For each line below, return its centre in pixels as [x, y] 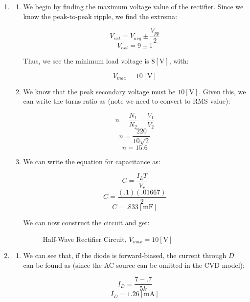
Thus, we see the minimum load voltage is [86, 61]
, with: [179, 61]
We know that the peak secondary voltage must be [99, 91]
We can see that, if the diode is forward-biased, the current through [125, 255]
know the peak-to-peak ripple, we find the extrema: [100, 16]
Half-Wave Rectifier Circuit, [85, 239]
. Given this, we [222, 91]
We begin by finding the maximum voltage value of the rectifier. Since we [133, 6]
